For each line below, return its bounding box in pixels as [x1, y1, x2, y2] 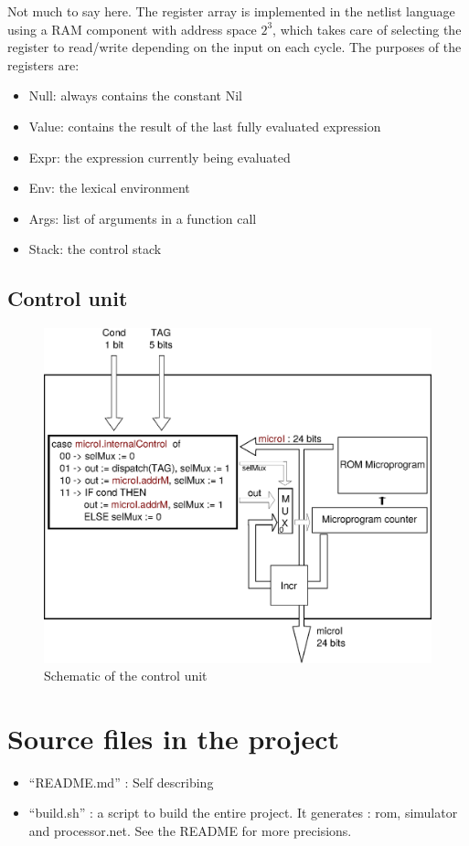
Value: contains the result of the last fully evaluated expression [28, 116, 381, 135]
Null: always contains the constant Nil [28, 86, 242, 105]
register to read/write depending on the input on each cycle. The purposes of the [7, 37, 462, 57]
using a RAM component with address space [7, 19, 257, 38]
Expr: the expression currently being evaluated [28, 147, 291, 166]
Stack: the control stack [28, 239, 162, 259]
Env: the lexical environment [28, 178, 190, 197]
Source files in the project [7, 719, 339, 756]
